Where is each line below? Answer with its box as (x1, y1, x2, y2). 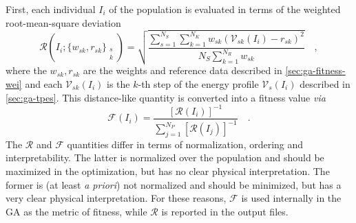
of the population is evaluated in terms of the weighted (109, 2, 341, 16)
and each (25, 76, 63, 91)
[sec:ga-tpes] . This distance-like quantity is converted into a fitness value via (6, 90, 326, 104)
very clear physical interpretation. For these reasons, (6, 191, 227, 205)
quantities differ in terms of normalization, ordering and (67, 137, 304, 151)
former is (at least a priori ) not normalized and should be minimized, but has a (6, 177, 342, 191)
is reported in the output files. (161, 204, 289, 218)
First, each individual (6, 2, 96, 16)
